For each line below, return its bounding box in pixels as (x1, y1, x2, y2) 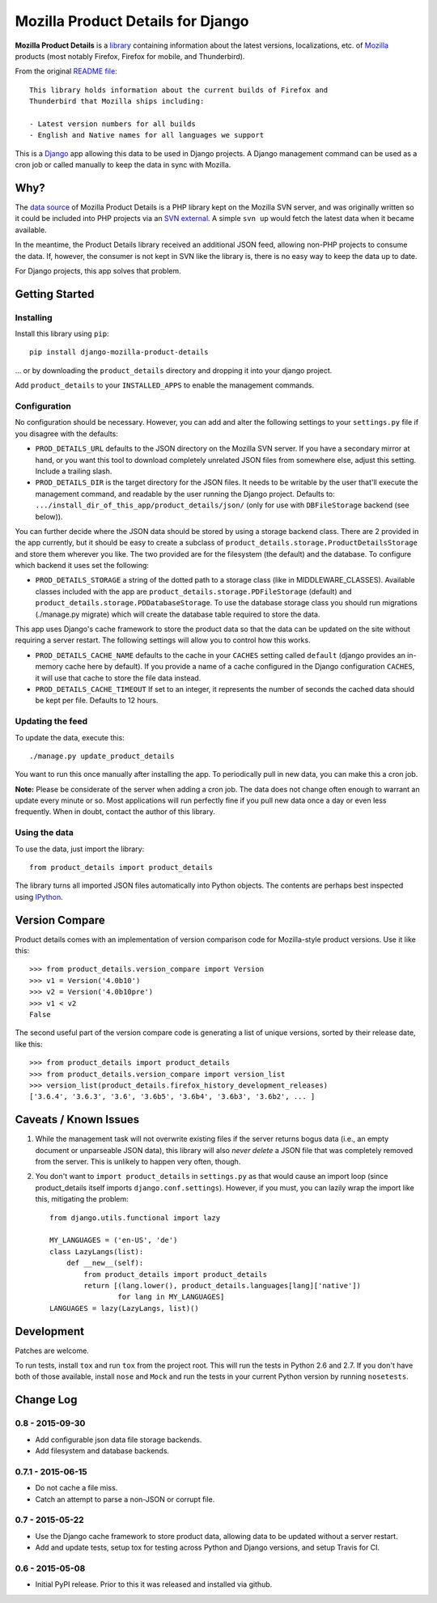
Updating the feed (15, 716, 88, 727)
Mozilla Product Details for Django (15, 12, 249, 30)
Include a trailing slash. (35, 466, 112, 476)
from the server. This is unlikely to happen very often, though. (35, 1157, 241, 1167)
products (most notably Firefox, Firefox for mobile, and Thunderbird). (15, 51, 245, 61)
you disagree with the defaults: (15, 429, 119, 439)
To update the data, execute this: (15, 732, 125, 742)
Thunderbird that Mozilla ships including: (29, 97, 205, 106)
